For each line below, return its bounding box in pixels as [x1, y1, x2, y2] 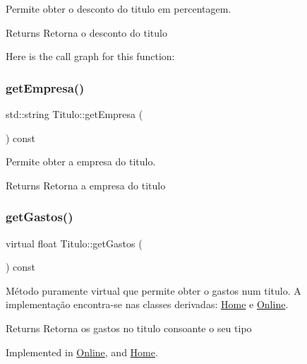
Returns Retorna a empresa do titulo [6, 177, 166, 192]
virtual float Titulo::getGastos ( [6, 235, 143, 250]
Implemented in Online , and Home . [6, 344, 158, 359]
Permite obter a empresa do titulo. [6, 154, 156, 169]
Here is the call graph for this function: [6, 49, 175, 64]
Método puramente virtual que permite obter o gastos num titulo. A [6, 283, 301, 298]
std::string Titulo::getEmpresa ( [6, 107, 143, 121]
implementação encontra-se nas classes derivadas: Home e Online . [6, 297, 289, 312]
